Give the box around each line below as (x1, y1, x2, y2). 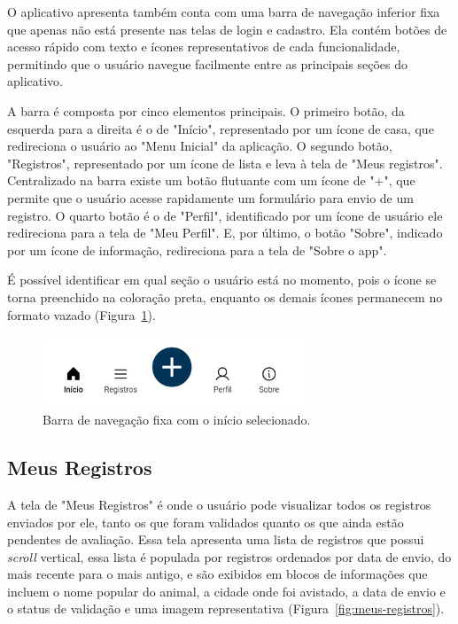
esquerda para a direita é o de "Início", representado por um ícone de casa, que (7, 119, 434, 137)
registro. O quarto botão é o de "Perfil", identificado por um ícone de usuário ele (7, 206, 443, 224)
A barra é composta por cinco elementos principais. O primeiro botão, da (7, 101, 405, 120)
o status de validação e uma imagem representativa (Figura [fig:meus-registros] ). (7, 599, 445, 618)
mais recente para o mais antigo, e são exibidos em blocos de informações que (7, 565, 428, 583)
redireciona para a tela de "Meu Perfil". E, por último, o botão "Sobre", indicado (7, 223, 443, 242)
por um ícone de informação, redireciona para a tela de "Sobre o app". (7, 240, 387, 259)
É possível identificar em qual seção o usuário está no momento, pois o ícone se (7, 270, 437, 289)
